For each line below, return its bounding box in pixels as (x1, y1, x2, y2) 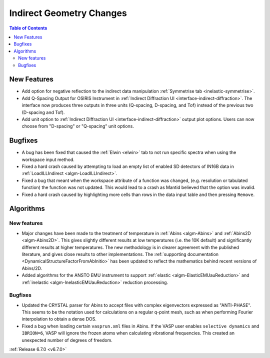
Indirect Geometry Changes (9, 7, 127, 18)
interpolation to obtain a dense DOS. (21, 316, 97, 322)
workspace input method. (21, 156, 75, 162)
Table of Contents (9, 25, 47, 31)
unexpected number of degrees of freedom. (21, 337, 112, 343)
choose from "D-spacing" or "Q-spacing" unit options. (21, 123, 134, 129)
